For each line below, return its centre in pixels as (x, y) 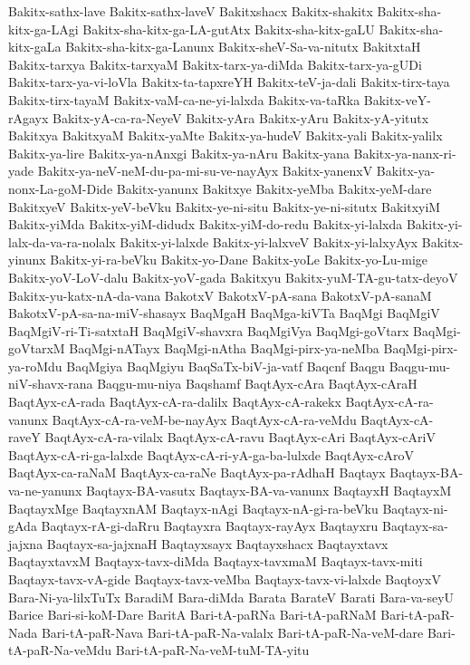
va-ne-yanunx (45, 491)
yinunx (27, 260)
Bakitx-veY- (397, 99)
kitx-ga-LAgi (43, 29)
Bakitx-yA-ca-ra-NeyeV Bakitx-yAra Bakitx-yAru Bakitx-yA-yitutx (241, 117)
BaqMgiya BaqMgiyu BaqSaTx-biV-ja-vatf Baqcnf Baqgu (225, 366)
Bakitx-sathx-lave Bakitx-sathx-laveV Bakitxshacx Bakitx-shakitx (191, 11)
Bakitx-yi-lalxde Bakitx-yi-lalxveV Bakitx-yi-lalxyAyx (269, 241)
